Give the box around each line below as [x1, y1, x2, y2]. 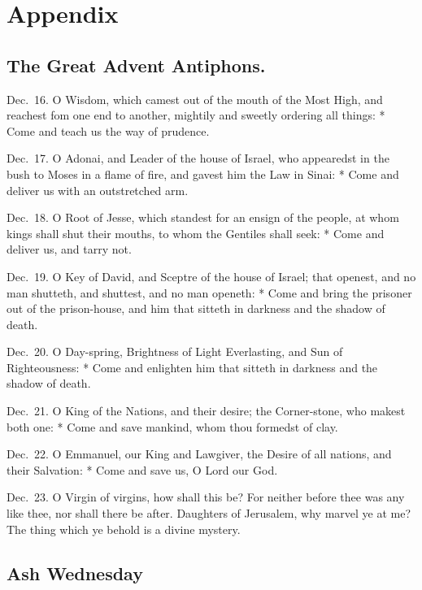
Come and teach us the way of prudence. [7, 122, 210, 139]
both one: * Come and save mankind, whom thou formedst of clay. [7, 418, 338, 435]
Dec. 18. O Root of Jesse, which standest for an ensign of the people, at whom [7, 209, 399, 226]
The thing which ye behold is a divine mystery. [7, 520, 241, 537]
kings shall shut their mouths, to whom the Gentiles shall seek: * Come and [7, 224, 385, 241]
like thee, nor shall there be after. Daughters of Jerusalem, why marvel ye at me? [7, 505, 411, 522]
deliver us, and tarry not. [7, 241, 132, 258]
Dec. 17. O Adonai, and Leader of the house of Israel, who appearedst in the [7, 150, 389, 167]
